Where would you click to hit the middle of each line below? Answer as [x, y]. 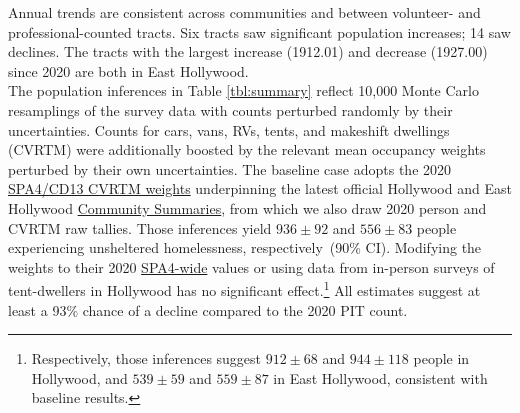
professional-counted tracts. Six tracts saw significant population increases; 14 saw [259, 31]
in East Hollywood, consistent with [380, 377]
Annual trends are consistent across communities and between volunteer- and [244, 12]
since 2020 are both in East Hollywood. [128, 70]
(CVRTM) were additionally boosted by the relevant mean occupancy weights [247, 149]
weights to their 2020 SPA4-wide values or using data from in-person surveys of [251, 266]
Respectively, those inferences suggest [146, 358]
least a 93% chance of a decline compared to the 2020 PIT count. [208, 309]
